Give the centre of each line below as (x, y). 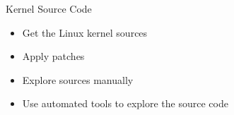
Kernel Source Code (49, 8)
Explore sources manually (78, 79)
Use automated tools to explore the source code (125, 103)
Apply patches (53, 56)
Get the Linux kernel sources (85, 32)
